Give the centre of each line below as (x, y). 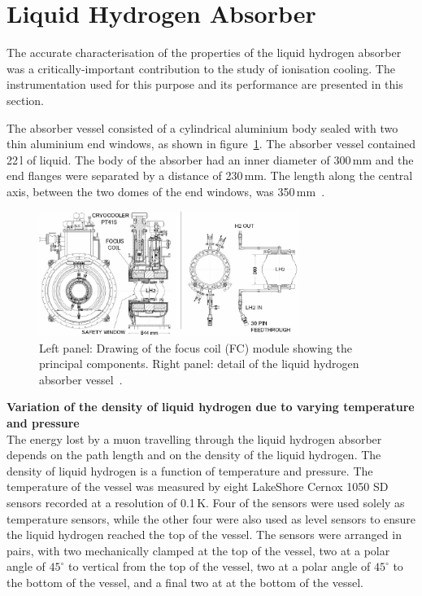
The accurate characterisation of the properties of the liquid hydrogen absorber (204, 53)
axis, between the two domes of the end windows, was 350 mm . (166, 191)
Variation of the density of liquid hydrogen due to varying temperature (211, 407)
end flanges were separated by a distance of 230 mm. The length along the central (210, 175)
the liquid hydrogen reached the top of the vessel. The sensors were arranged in (204, 535)
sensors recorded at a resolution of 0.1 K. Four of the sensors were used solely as (206, 503)
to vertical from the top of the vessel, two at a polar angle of (219, 566)
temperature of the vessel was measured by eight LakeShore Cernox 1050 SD (198, 486)
